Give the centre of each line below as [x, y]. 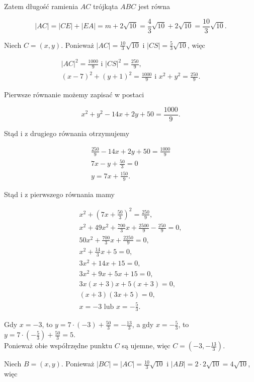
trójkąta [105, 6]
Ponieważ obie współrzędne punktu [58, 345]
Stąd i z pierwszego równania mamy [59, 194]
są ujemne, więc [146, 345]
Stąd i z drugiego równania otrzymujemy [67, 133]
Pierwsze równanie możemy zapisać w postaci [74, 94]
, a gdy [143, 324]
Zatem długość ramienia [41, 6]
